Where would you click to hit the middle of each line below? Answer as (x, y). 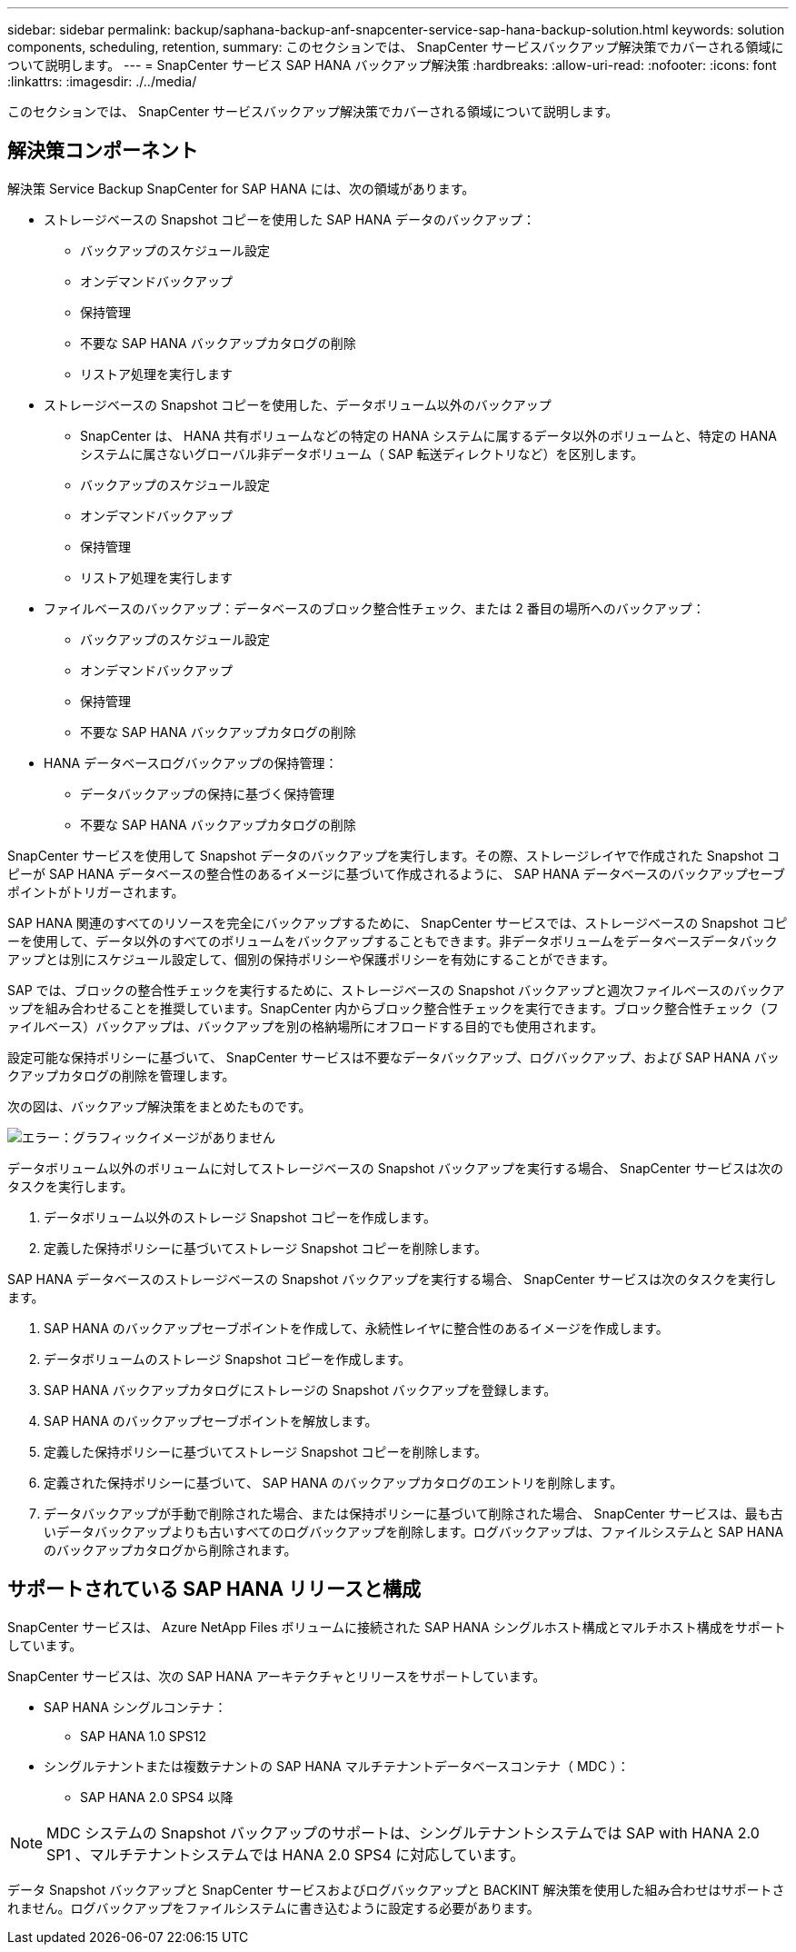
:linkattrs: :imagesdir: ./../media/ (102, 81)
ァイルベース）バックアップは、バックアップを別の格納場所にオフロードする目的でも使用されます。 (305, 1026)
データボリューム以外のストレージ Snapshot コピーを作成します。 (240, 1217)
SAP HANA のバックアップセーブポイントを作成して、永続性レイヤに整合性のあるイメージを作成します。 (356, 1328)
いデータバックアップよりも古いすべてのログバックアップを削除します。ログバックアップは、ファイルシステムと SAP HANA (414, 1531)
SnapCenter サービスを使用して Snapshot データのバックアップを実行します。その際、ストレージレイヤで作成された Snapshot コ (394, 855)
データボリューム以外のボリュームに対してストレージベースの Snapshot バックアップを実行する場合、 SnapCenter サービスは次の (396, 1168)
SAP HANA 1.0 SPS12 (144, 1736)
